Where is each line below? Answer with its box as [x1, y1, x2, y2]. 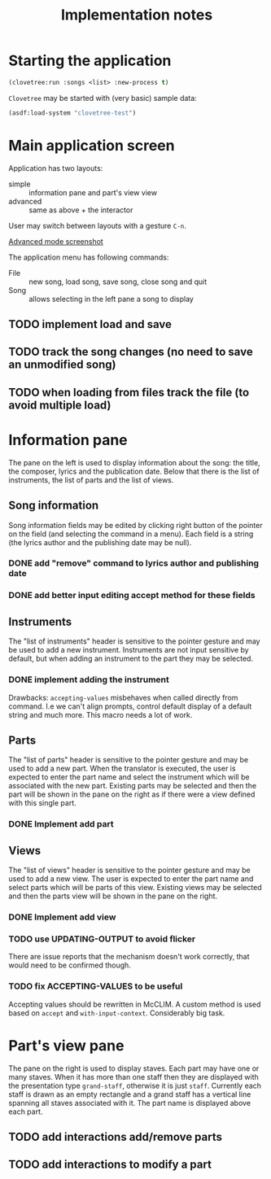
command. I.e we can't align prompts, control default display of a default [8, 701, 252, 711]
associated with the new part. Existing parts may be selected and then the [8, 781, 257, 791]
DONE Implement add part [8, 819, 114, 830]
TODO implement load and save [8, 317, 173, 331]
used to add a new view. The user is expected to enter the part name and [8, 874, 254, 884]
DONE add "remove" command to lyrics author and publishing [8, 557, 259, 569]
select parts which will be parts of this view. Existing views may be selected [8, 883, 262, 893]
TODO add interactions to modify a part [8, 1158, 212, 1172]
